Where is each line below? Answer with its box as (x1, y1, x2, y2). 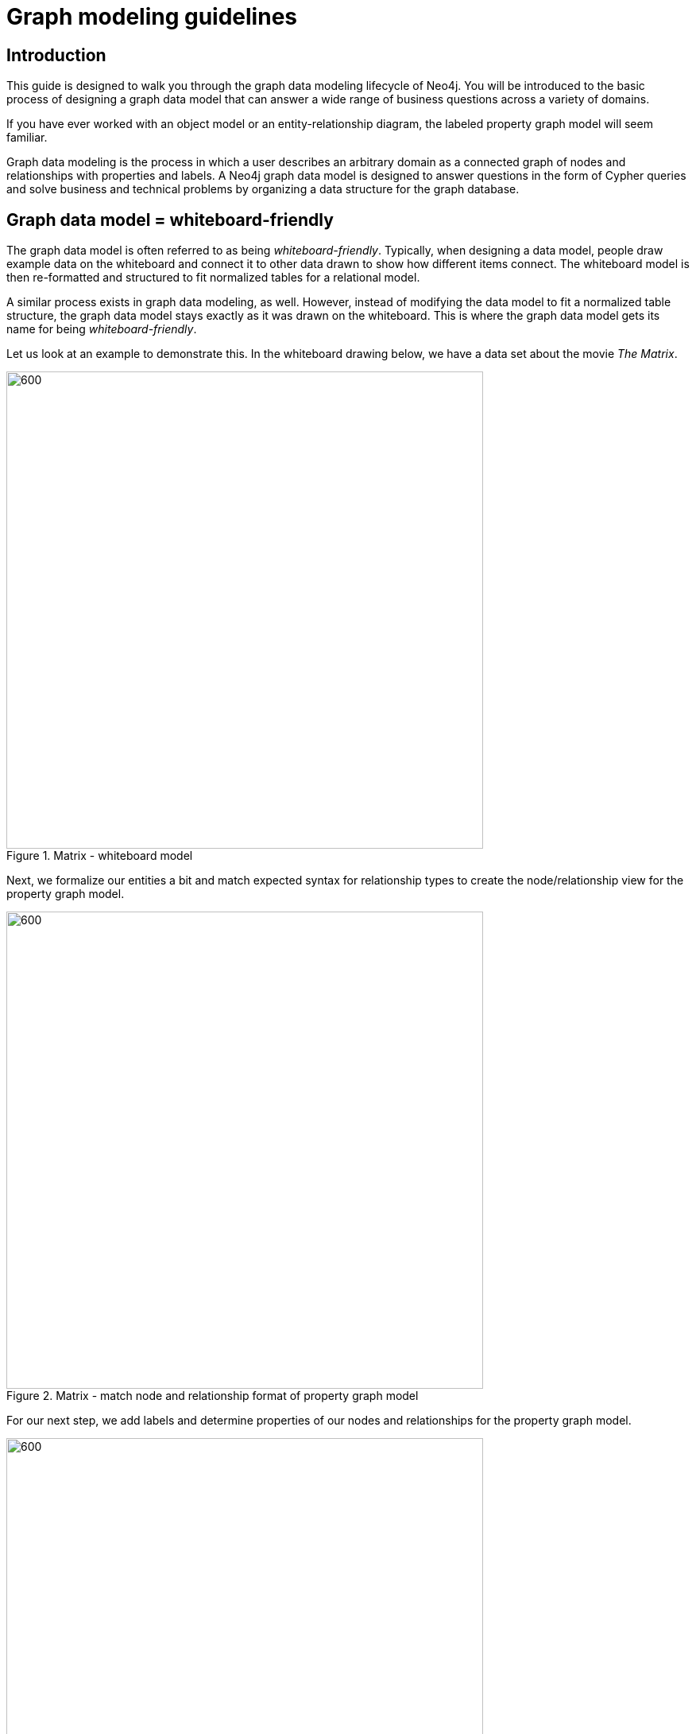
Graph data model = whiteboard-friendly (6, 209, 334, 230)
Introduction (6, 45, 106, 65)
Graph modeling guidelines (6, 3, 297, 30)
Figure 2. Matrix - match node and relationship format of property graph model (6, 1389, 419, 1403)
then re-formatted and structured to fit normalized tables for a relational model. (6, 270, 420, 285)
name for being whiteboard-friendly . (6, 322, 197, 336)
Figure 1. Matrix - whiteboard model (6, 849, 193, 863)
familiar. (6, 130, 48, 145)
